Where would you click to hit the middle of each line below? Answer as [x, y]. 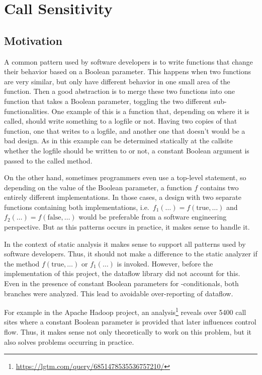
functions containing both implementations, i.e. [77, 207]
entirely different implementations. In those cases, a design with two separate [123, 197]
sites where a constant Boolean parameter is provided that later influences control [130, 322]
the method [22, 263]
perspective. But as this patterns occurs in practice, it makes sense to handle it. [127, 227]
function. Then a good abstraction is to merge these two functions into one [119, 91]
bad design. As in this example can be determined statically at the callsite [118, 141]
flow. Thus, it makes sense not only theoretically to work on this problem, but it [128, 332]
